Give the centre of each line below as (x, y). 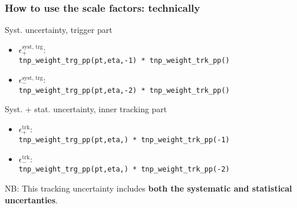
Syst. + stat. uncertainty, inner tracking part (86, 109)
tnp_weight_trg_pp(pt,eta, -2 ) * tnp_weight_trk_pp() (124, 90)
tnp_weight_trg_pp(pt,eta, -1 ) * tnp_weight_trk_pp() (124, 61)
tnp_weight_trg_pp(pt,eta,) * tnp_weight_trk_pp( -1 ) (124, 140)
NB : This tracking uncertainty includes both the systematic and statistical (148, 188)
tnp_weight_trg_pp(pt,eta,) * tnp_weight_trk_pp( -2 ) (124, 170)
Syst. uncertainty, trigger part (59, 30)
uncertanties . (32, 199)
